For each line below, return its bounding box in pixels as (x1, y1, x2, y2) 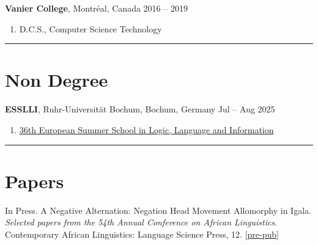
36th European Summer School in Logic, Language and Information (19, 123, 274, 136)
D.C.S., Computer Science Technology (19, 22, 162, 35)
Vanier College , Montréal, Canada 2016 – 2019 (5, 2, 188, 14)
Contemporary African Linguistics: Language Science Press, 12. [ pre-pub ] (5, 227, 279, 240)
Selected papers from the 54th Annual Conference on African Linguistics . (5, 216, 278, 229)
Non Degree (5, 67, 108, 92)
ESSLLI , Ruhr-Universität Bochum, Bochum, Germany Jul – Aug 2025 (5, 103, 275, 115)
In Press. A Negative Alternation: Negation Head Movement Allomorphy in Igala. (5, 203, 311, 216)
